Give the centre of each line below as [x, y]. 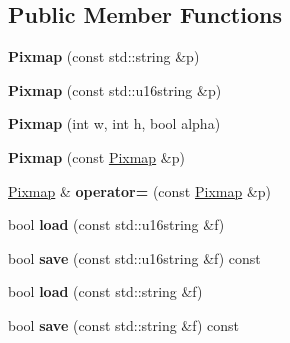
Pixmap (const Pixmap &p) [96, 156]
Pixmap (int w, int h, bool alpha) [114, 123]
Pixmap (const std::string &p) [104, 56]
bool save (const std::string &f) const [123, 324]
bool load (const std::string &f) [105, 291]
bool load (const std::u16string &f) [116, 224]
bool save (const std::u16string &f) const [134, 257]
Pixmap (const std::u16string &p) [115, 89]
